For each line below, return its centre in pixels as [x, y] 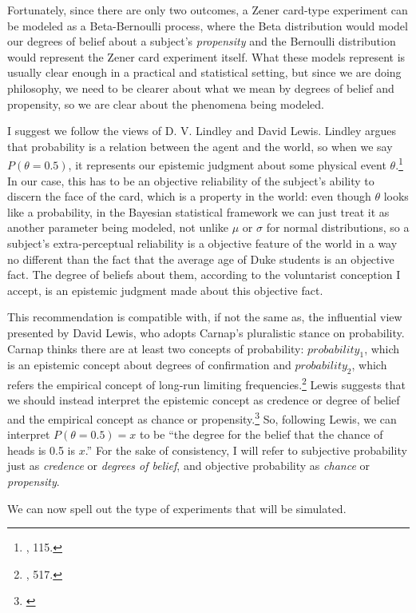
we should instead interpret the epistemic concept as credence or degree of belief [204, 400]
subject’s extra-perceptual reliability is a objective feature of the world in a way [202, 243]
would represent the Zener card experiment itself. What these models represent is [206, 56]
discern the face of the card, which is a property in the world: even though [189, 196]
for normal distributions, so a [338, 227]
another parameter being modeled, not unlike [118, 227]
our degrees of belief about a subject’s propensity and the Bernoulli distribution [202, 41]
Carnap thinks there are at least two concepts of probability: [156, 348]
